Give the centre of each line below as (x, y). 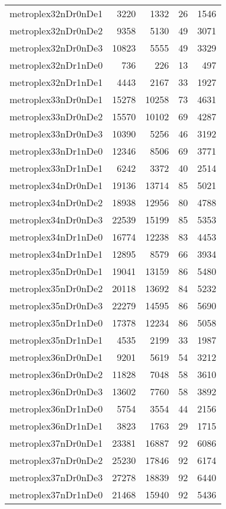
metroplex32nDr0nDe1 (56, 13)
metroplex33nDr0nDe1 (56, 99)
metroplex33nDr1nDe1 (56, 168)
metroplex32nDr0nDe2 (56, 31)
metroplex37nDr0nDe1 (56, 443)
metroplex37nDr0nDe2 (56, 460)
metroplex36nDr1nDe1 (56, 426)
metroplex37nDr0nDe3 (56, 477)
